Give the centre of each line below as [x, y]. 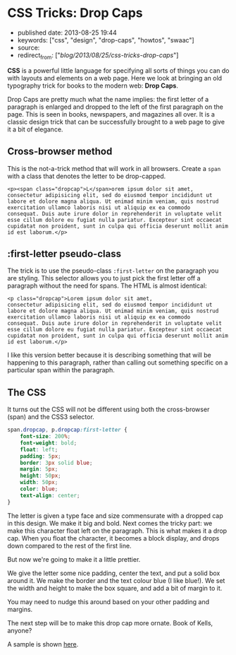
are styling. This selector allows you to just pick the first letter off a [104, 278]
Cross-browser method [60, 152]
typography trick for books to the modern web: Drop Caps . [93, 85]
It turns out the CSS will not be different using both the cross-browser [108, 409]
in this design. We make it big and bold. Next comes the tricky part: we [110, 523]
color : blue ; [39, 489]
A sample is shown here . [43, 644]
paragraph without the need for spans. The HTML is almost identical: [107, 286]
